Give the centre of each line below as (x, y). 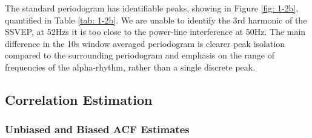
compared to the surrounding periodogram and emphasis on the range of (140, 55)
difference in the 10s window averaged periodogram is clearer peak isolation (145, 43)
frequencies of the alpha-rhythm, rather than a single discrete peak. (130, 67)
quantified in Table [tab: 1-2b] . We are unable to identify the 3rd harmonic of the (156, 20)
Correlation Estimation (79, 99)
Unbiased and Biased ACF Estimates (97, 129)
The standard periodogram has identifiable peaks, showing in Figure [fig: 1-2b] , (152, 8)
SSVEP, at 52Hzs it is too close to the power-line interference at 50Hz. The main (155, 32)
